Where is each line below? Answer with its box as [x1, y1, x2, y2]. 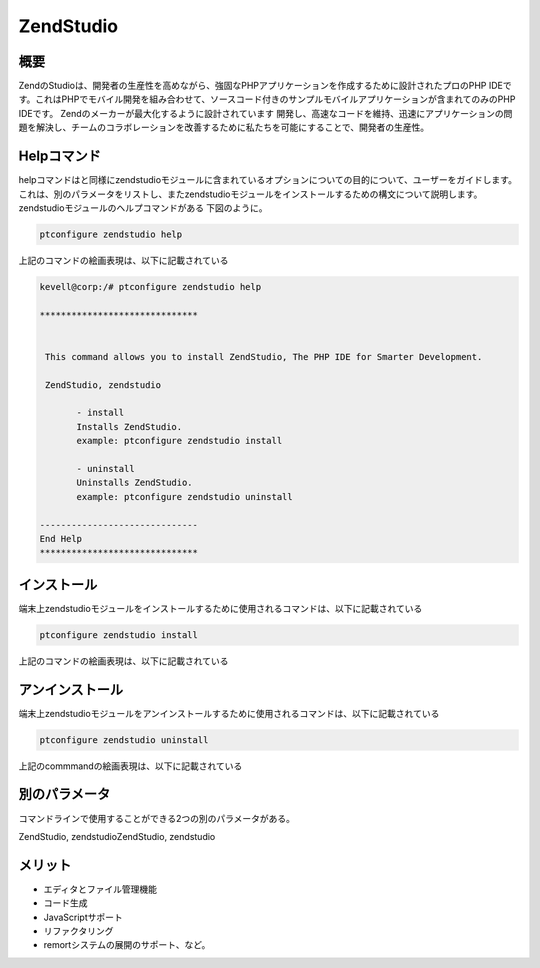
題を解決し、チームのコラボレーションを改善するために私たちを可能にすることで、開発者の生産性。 [18, 121, 430, 134]
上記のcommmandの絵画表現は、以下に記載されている [18, 760, 243, 772]
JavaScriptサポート [43, 911, 124, 923]
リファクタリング [43, 925, 114, 937]
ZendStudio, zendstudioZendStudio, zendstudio [18, 830, 216, 842]
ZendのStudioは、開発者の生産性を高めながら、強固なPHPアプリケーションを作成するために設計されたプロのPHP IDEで [18, 80, 512, 92]
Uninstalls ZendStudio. [76, 477, 194, 489]
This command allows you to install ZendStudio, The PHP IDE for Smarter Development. [45, 351, 483, 362]
